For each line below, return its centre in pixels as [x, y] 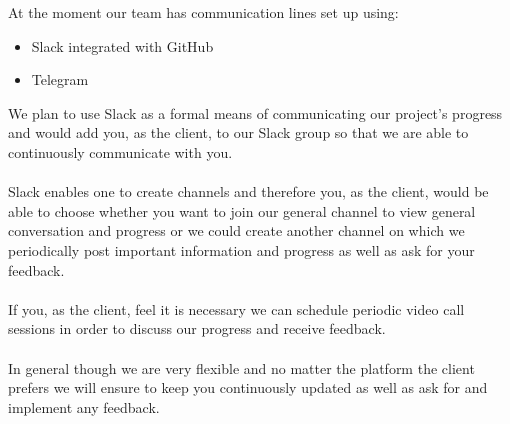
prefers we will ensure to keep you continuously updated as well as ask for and [248, 387]
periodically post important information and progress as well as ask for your [241, 249]
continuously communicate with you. [120, 151]
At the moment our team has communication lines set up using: [203, 12]
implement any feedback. [84, 406]
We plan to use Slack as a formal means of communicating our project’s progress [255, 112]
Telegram [60, 79]
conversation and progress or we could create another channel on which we [236, 230]
